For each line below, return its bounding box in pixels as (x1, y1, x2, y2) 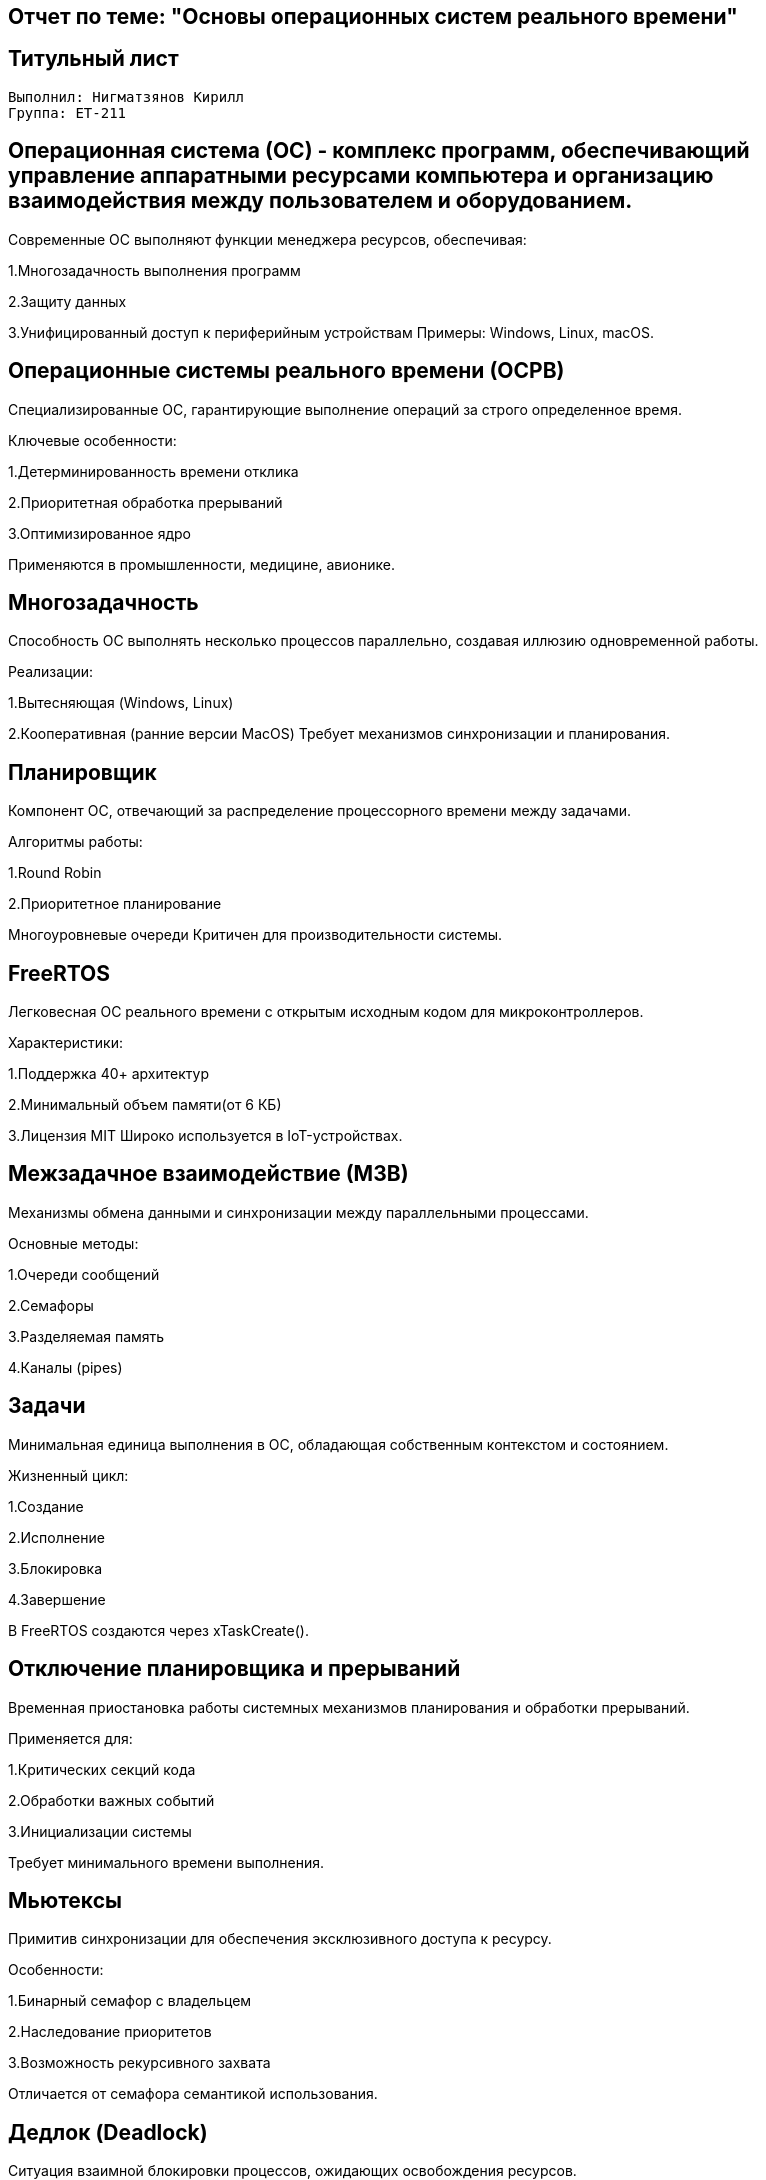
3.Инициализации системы (8, 1822, 192, 1840)
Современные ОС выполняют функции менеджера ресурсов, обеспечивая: (8, 230, 527, 248)
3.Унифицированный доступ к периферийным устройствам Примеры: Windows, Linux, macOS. (8, 323, 655, 341)
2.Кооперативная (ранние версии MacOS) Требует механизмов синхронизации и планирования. (8, 725, 671, 743)
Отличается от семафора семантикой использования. (8, 2085, 378, 2103)
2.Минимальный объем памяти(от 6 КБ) (8, 1096, 282, 1114)
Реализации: (8, 663, 94, 681)
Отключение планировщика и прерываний (8, 1656, 461, 1682)
